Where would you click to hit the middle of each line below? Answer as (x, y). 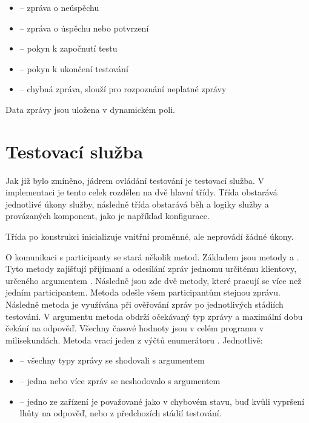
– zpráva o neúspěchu (59, 7)
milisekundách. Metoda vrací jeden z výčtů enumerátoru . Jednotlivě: (134, 340)
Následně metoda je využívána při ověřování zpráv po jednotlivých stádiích (145, 304)
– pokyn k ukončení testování (74, 68)
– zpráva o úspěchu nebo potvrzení (84, 28)
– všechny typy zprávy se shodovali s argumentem (112, 360)
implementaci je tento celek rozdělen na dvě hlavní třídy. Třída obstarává (141, 192)
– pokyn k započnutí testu (68, 48)
